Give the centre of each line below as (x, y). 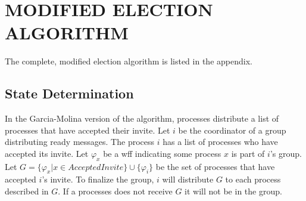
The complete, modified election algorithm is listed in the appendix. (129, 61)
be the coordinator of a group (232, 130)
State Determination (69, 93)
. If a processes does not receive (115, 191)
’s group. (286, 153)
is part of (248, 153)
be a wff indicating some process (162, 153)
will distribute (188, 179)
